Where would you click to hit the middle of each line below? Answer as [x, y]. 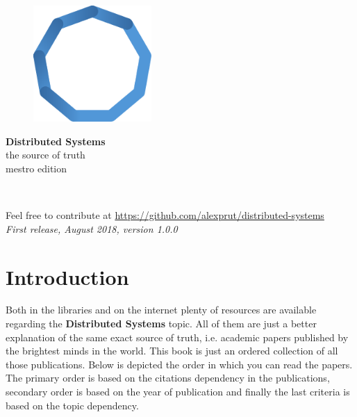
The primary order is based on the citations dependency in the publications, [168, 378]
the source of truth [45, 155]
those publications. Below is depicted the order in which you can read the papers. [179, 364]
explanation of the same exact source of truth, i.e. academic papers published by [177, 337]
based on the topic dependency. [72, 405]
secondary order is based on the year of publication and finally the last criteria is [178, 392]
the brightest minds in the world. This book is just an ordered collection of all [172, 351]
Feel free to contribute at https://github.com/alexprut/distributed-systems [165, 215]
